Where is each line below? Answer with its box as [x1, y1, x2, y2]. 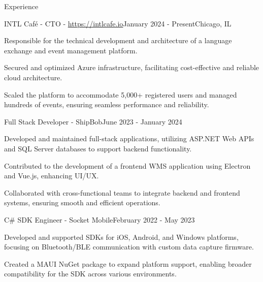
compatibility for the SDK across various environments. [4, 268, 177, 279]
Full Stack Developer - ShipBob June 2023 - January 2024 [4, 116, 182, 127]
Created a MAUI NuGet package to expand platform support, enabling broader [4, 258, 252, 269]
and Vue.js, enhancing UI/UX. [4, 170, 99, 181]
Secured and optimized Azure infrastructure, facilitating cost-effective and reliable [4, 62, 259, 73]
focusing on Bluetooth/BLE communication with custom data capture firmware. [4, 241, 254, 252]
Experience [4, 1, 39, 11]
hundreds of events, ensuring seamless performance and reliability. [4, 99, 209, 110]
